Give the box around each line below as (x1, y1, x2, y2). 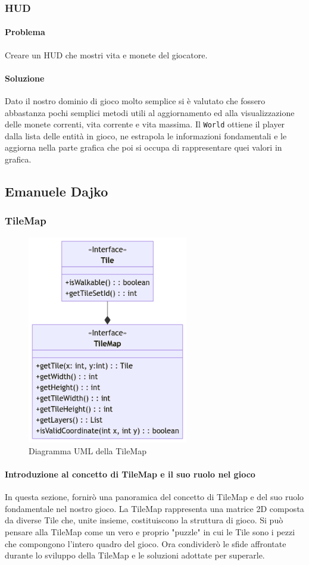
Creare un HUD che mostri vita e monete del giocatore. (5, 48, 208, 61)
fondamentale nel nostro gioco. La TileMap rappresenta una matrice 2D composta (5, 502, 304, 514)
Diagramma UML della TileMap (29, 444, 146, 457)
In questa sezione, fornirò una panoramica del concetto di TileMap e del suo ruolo (5, 491, 304, 503)
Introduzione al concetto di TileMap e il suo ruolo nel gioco (5, 468, 255, 480)
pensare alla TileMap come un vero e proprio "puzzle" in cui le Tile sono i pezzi (5, 525, 295, 538)
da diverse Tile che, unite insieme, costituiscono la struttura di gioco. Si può (5, 514, 283, 526)
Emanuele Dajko (5, 182, 108, 201)
